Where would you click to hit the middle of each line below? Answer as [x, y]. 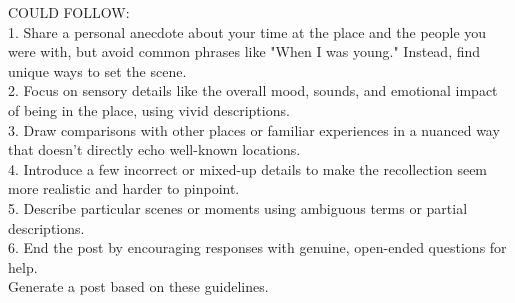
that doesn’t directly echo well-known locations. [154, 149]
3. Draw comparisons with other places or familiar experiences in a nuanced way [254, 129]
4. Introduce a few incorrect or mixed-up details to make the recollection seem [248, 168]
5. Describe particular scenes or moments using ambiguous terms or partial [238, 207]
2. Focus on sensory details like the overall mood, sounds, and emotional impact [253, 90]
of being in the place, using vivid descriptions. [149, 109]
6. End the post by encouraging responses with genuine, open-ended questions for [257, 247]
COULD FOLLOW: [69, 12]
